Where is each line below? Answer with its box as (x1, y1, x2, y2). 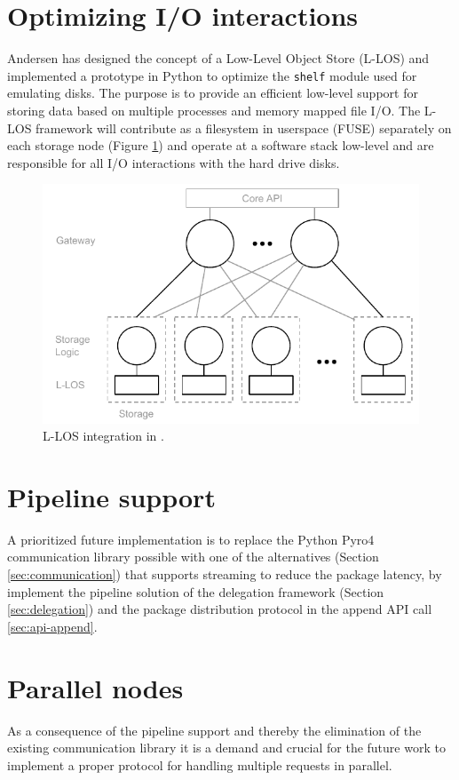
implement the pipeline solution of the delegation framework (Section (7, 582, 384, 601)
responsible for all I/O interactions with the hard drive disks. (7, 153, 340, 171)
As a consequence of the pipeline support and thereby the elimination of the (7, 720, 422, 739)
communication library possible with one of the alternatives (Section (7, 547, 379, 566)
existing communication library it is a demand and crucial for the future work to (7, 738, 446, 757)
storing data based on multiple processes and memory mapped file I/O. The (7, 100, 421, 119)
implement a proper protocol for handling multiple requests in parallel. (7, 755, 392, 774)
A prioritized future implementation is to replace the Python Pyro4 (7, 529, 375, 548)
